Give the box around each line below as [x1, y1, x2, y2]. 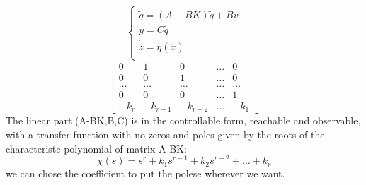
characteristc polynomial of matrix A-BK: [6, 141, 187, 155]
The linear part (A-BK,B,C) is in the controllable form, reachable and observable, [6, 113, 361, 128]
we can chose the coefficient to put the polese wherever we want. [6, 166, 285, 181]
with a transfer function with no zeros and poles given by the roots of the [6, 126, 325, 141]
